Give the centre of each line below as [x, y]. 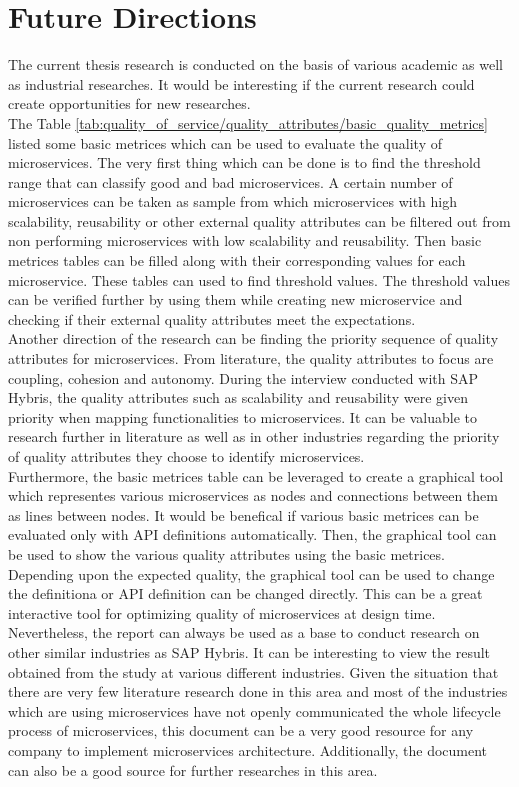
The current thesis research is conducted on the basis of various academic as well [256, 64]
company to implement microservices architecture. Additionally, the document [248, 749]
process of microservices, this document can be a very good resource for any [241, 730]
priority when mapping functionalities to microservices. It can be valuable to [243, 416]
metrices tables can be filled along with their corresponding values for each [237, 260]
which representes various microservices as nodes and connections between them [253, 495]
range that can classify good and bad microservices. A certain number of [230, 181]
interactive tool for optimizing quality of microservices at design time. [222, 612]
